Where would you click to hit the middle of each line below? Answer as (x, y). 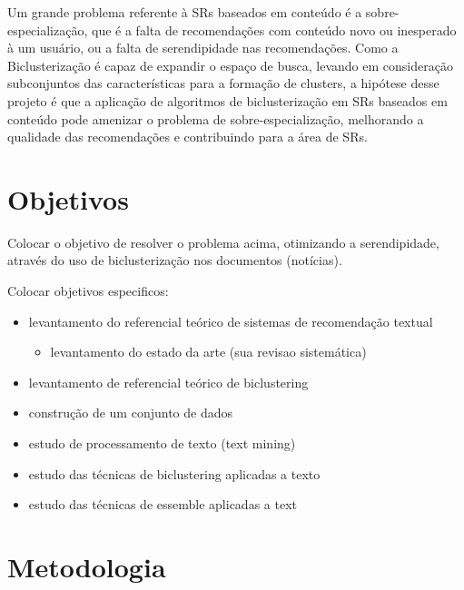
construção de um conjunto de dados (130, 413)
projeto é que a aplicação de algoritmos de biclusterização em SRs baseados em (227, 100)
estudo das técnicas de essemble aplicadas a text (163, 504)
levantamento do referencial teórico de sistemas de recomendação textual (231, 321)
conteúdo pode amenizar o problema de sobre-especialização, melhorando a (216, 118)
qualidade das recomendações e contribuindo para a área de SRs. (188, 137)
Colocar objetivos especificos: (88, 291)
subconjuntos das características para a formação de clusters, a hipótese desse (223, 83)
